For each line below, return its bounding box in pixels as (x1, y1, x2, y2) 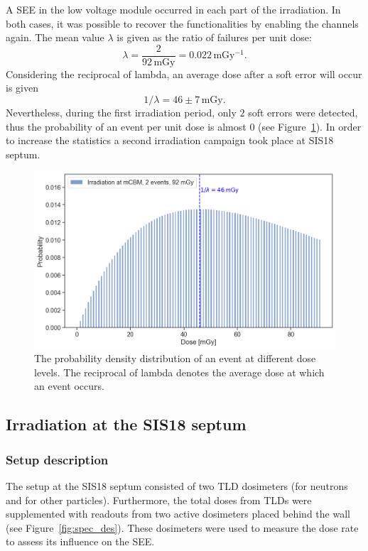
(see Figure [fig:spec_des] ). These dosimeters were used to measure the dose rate (6, 520, 359, 535)
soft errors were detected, (248, 105, 358, 120)
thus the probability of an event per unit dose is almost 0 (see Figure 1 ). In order (6, 119, 362, 133)
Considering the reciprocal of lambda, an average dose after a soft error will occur (6, 66, 362, 81)
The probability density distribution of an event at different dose (34, 351, 316, 366)
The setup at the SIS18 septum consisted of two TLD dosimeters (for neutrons (6, 479, 348, 493)
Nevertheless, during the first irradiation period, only (6, 105, 237, 120)
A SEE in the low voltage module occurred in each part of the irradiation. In (6, 2, 341, 16)
